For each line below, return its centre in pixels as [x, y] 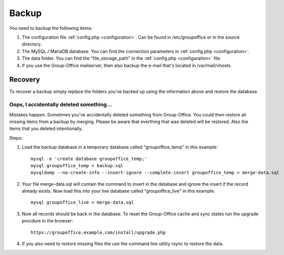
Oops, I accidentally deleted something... [61, 104]
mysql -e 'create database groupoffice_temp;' [89, 159]
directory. [32, 44]
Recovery [25, 80]
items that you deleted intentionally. [46, 129]
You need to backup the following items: [51, 28]
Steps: [16, 138]
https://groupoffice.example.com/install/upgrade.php [98, 232]
